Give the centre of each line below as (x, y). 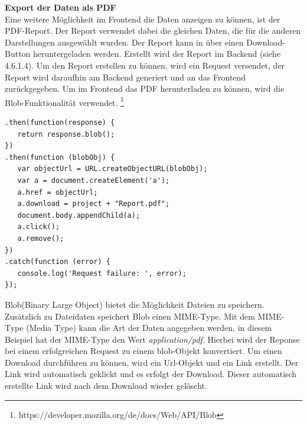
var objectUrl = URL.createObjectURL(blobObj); (112, 169)
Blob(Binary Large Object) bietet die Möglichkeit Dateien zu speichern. (135, 304)
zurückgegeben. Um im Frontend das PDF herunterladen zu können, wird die (145, 88)
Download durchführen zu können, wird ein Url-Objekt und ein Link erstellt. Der (152, 362)
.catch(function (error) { (58, 262)
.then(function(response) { (60, 123)
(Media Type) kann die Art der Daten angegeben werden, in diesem (149, 328)
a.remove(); (41, 238)
